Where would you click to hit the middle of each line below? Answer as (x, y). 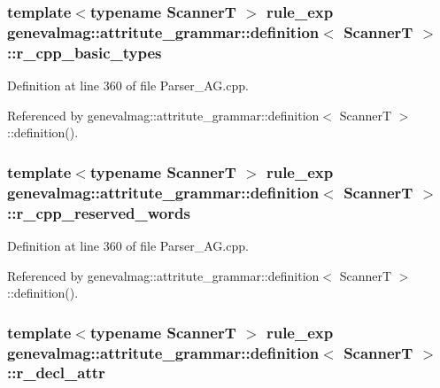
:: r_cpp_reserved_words (99, 212)
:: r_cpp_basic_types (85, 52)
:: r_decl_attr (56, 372)
